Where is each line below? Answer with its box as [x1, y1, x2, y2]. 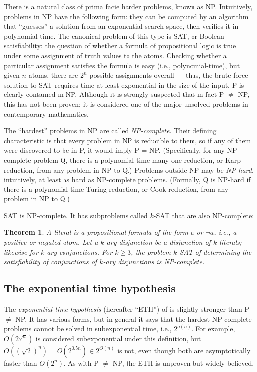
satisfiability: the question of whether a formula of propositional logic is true [4, 40, 236, 51]
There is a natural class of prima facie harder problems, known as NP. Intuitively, [4, 1, 253, 11]
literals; [219, 237, 242, 247]
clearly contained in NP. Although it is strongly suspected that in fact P [4, 89, 224, 99]
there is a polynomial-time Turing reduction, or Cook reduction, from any [4, 184, 229, 194]
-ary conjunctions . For [44, 246, 113, 257]
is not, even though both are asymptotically [117, 345, 251, 355]
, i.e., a [214, 227, 237, 237]
